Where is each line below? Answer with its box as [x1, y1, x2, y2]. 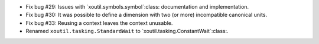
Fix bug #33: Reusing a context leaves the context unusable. [25, 19, 173, 26]
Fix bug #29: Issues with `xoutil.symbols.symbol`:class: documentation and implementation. [25, 3, 249, 10]
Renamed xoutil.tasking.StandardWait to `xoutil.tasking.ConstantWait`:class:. [25, 28, 229, 35]
